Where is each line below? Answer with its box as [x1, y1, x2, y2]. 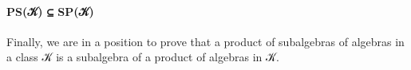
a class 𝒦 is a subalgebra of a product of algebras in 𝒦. [6, 49, 279, 65]
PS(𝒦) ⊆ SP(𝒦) [6, 2, 94, 19]
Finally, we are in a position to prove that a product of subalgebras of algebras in [6, 33, 405, 49]
